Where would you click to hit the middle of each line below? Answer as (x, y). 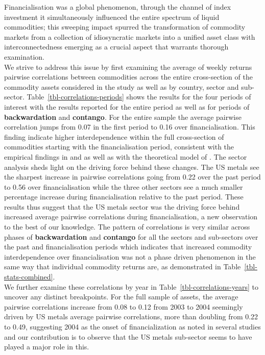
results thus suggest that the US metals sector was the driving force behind (122, 206)
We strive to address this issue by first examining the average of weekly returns (128, 67)
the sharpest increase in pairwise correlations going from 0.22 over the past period (132, 177)
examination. (24, 56)
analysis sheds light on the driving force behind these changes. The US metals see (132, 167)
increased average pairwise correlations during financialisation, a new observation (131, 217)
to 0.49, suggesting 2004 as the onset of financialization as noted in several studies (132, 326)
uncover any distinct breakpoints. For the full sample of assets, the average (121, 297)
